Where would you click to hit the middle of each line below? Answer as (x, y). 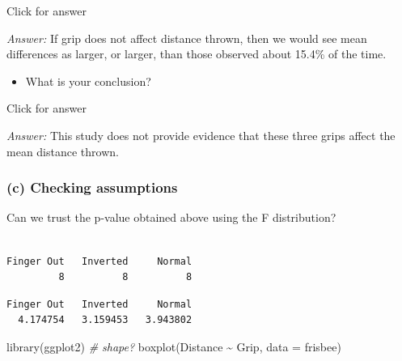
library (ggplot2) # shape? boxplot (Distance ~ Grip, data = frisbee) (174, 346)
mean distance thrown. (63, 151)
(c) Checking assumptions (92, 187)
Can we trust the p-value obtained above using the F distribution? (171, 217)
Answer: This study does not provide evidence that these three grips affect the (201, 135)
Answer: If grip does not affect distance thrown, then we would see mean (187, 38)
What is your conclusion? (88, 81)
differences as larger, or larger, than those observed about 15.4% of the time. (197, 54)
